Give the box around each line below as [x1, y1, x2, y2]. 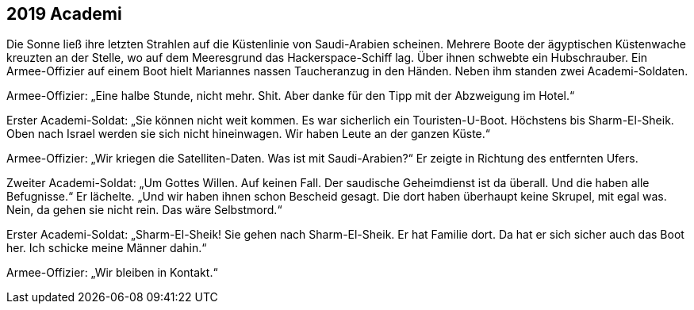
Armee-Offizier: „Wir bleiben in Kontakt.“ [6, 266, 218, 280]
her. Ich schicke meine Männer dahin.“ [6, 241, 207, 255]
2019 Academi [6, 4, 122, 24]
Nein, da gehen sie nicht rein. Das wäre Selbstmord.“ [6, 203, 282, 217]
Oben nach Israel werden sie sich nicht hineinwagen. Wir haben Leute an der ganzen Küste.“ [6, 127, 490, 141]
